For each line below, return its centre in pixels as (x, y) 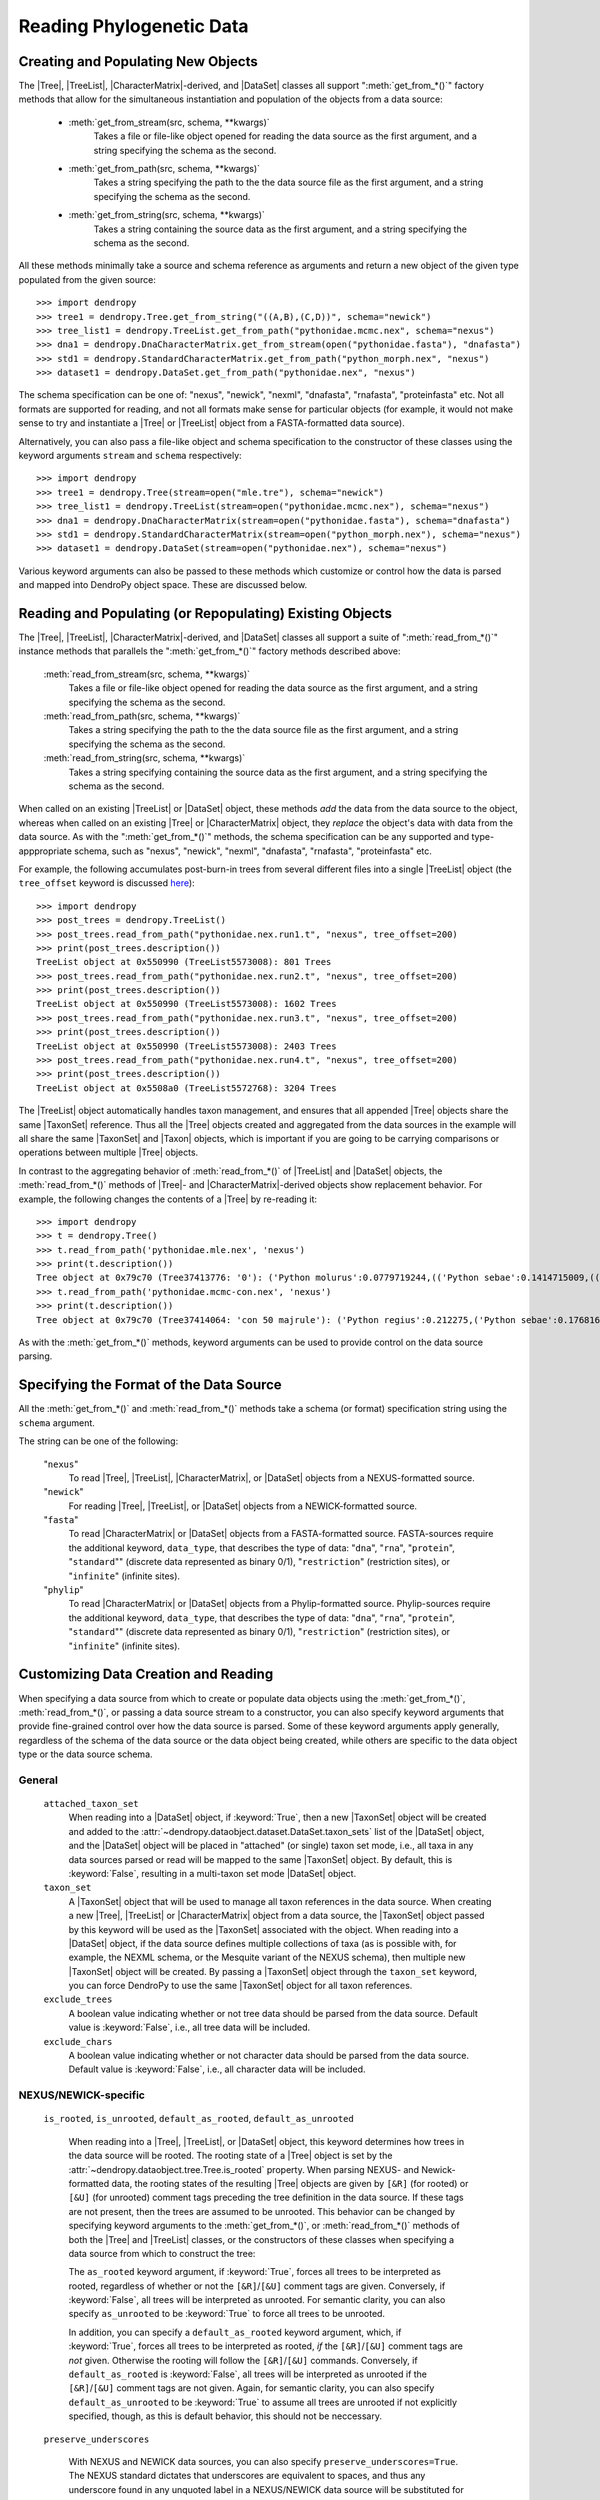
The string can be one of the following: (98, 1441)
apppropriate (45, 851)
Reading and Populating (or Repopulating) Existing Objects (205, 613)
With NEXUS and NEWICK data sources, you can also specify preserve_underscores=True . (263, 2461)
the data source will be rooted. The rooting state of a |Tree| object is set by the (230, 2156)
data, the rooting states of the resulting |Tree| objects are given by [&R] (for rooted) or (290, 2183)
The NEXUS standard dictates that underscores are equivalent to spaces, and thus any (247, 2476)
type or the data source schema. (86, 1754)
